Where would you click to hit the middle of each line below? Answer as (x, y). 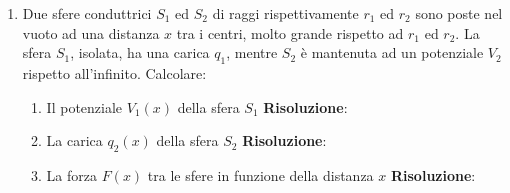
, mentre (252, 52)
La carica (74, 140)
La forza (71, 174)
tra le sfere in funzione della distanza (260, 174)
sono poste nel (459, 13)
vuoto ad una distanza (91, 32)
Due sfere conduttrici (87, 13)
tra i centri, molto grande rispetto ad (290, 32)
